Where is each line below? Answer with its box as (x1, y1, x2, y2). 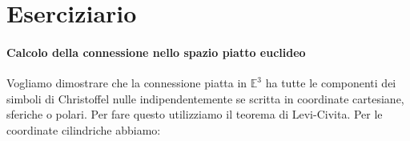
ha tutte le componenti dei (265, 75, 396, 91)
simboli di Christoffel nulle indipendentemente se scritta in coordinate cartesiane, (6, 90, 404, 107)
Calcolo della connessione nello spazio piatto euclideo (6, 43, 306, 60)
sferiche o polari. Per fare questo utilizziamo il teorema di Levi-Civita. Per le (6, 106, 383, 123)
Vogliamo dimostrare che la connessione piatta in (6, 75, 247, 91)
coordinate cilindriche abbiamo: (6, 121, 161, 138)
